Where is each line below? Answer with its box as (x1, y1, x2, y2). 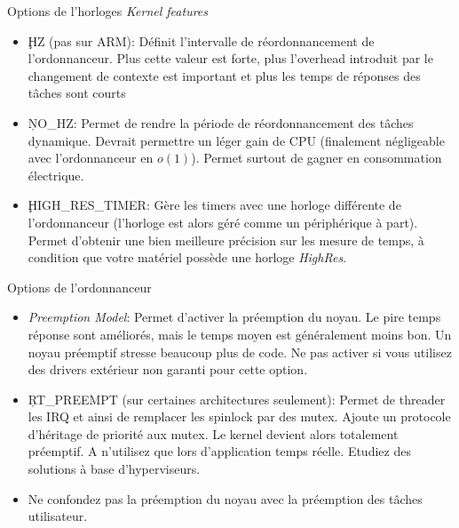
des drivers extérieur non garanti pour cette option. (28, 360, 308, 379)
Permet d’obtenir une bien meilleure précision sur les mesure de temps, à (28, 230, 424, 249)
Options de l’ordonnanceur (7, 277, 152, 296)
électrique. (28, 165, 84, 184)
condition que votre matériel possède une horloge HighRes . (28, 248, 347, 267)
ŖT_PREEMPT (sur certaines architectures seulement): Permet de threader (28, 389, 446, 408)
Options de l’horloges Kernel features (7, 2, 209, 20)
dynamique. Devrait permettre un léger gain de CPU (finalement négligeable (28, 131, 445, 149)
